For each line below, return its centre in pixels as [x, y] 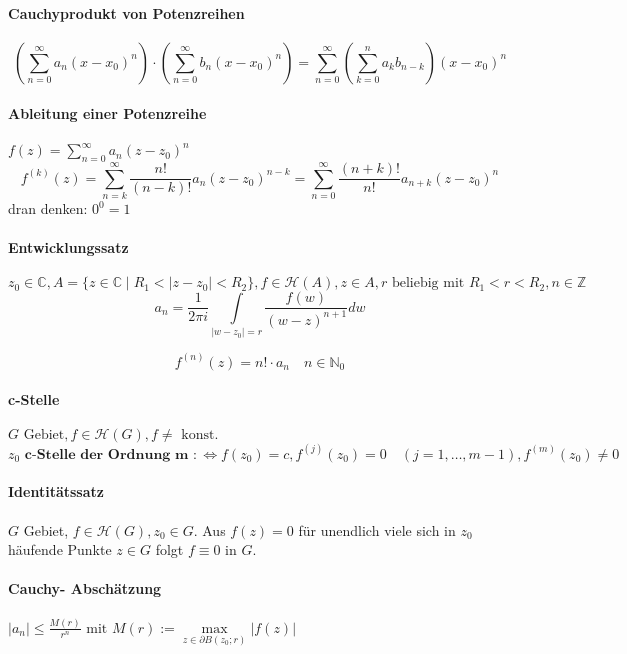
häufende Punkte [60, 549]
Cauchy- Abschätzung [85, 588]
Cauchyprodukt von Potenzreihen [126, 12]
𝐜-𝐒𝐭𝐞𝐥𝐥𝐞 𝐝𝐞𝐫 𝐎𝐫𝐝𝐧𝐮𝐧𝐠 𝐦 [106, 454]
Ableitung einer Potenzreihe [107, 113]
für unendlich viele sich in [377, 529]
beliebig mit [428, 283]
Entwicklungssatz [68, 247]
